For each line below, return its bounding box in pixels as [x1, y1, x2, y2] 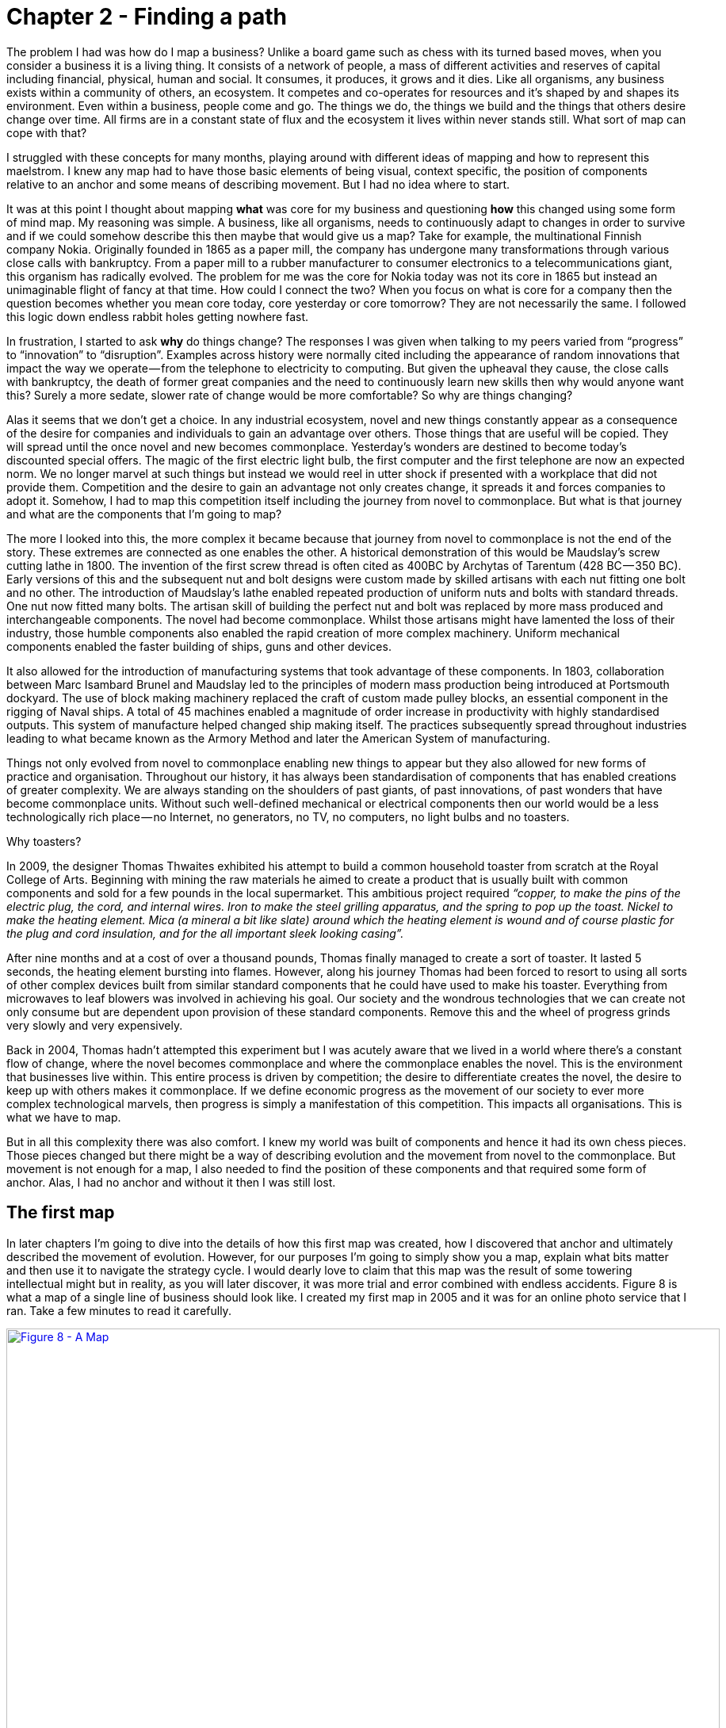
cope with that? [6, 125, 87, 140]
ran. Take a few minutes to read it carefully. [6, 1303, 231, 1317]
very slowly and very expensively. [6, 1018, 183, 1032]
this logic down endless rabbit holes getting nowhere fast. [6, 309, 309, 323]
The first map [6, 1202, 115, 1223]
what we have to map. [6, 1110, 121, 1124]
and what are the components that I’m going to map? [6, 507, 282, 521]
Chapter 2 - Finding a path [6, 3, 288, 30]
